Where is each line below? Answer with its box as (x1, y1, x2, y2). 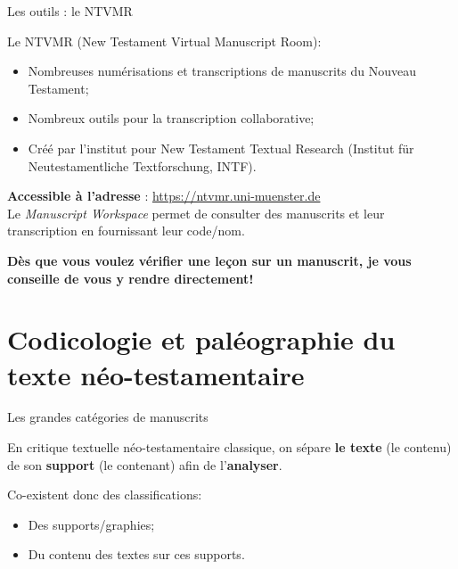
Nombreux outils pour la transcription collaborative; (28, 109, 315, 128)
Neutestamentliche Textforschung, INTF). (28, 156, 257, 175)
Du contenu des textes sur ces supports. (28, 545, 245, 564)
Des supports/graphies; (28, 515, 155, 533)
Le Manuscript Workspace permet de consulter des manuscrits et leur (7, 203, 385, 222)
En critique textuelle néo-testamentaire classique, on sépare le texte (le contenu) (7, 438, 452, 457)
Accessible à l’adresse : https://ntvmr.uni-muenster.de (7, 186, 321, 205)
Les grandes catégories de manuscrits (7, 408, 209, 426)
